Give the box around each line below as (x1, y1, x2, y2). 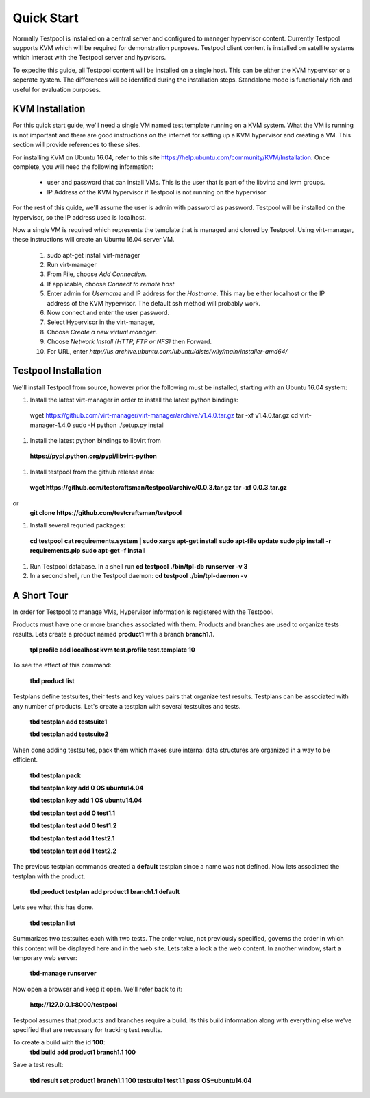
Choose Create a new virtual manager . (47, 328, 158, 336)
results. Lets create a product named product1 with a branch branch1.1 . (12, 630, 215, 638)
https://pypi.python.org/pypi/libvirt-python (29, 452, 157, 460)
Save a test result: (12, 1061, 64, 1069)
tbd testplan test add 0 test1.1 (29, 809, 116, 817)
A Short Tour (12, 589, 69, 601)
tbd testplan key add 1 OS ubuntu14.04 (29, 797, 143, 805)
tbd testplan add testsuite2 (29, 730, 109, 738)
